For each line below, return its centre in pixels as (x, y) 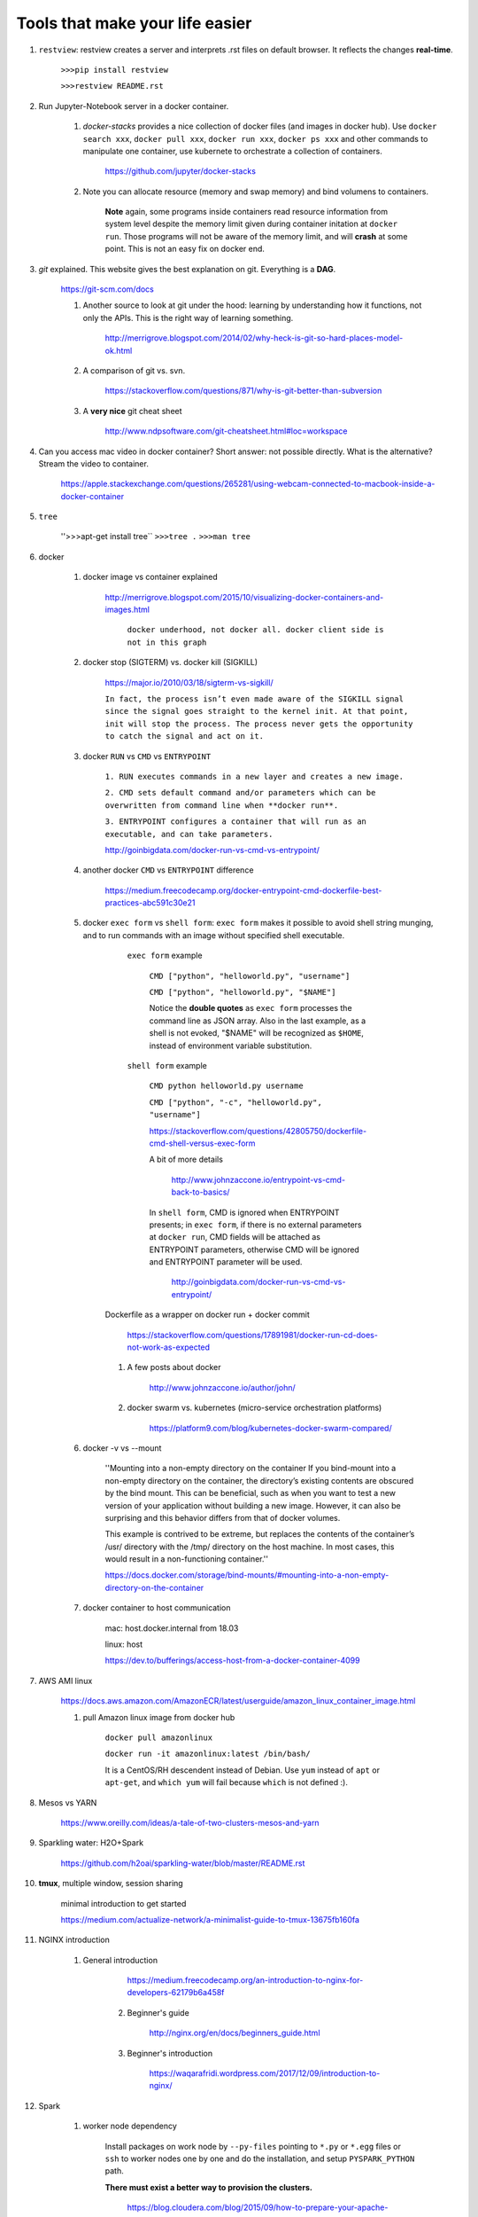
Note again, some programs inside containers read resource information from (247, 212)
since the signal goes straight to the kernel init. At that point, (257, 711)
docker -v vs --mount (122, 1448)
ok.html (119, 350)
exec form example (165, 956)
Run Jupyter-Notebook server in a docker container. (134, 106)
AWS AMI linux (66, 1680)
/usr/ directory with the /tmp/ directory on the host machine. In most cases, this (250, 1547)
